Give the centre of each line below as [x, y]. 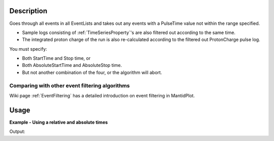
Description [28, 11]
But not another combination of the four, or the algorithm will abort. [92, 72]
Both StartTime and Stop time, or [56, 58]
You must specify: [28, 49]
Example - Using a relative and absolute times [59, 122]
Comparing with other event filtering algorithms [70, 85]
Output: [17, 131]
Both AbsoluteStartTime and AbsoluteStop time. [72, 65]
